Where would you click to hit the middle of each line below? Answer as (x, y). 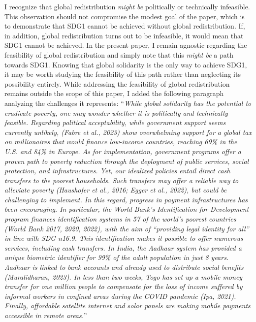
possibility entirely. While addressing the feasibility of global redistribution (117, 83)
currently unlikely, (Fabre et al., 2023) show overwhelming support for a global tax (128, 132)
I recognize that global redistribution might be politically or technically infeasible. (127, 6)
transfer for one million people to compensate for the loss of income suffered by (124, 286)
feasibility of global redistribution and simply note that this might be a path (119, 54)
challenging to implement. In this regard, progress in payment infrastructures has (126, 199)
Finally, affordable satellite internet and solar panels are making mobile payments (128, 306)
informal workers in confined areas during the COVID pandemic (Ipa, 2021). (120, 296)
